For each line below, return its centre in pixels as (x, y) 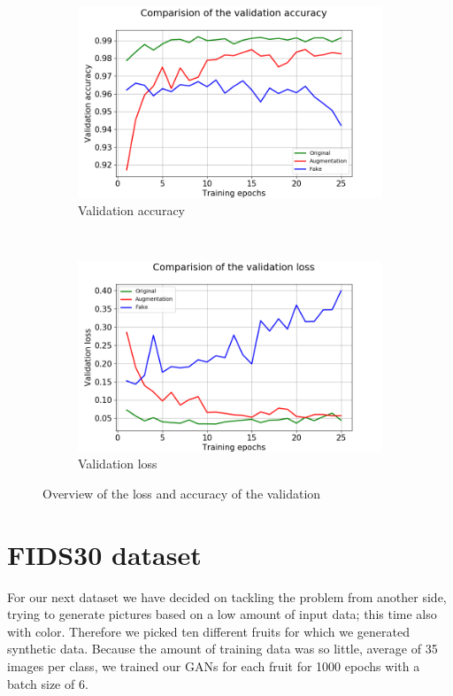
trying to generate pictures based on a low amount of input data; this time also (222, 614)
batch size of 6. (48, 683)
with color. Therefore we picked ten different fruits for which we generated (208, 631)
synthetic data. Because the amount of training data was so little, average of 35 (223, 649)
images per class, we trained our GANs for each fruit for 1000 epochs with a (214, 666)
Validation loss (118, 464)
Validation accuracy (132, 209)
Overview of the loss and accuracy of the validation (182, 493)
